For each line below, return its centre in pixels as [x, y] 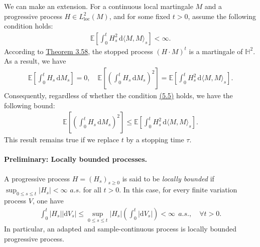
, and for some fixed [140, 16]
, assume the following [222, 16]
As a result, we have [35, 61]
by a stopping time [155, 140]
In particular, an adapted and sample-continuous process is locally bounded [120, 229]
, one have [48, 201]
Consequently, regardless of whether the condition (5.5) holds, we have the [118, 95]
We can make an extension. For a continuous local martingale [99, 6]
